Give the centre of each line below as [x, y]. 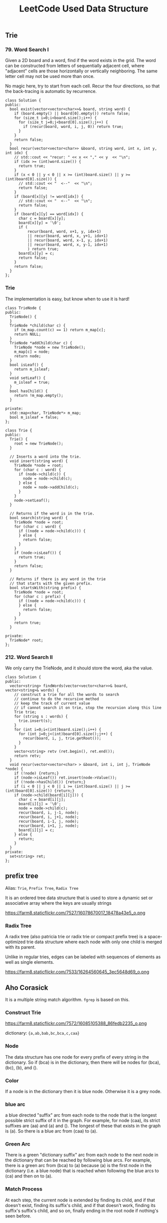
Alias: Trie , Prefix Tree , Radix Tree [42, 888]
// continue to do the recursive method [57, 699]
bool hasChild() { [29, 391]
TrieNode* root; [26, 640]
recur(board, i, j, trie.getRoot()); [62, 738]
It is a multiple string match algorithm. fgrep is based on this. [67, 999]
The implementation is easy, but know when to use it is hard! [67, 299]
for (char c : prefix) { [40, 597]
